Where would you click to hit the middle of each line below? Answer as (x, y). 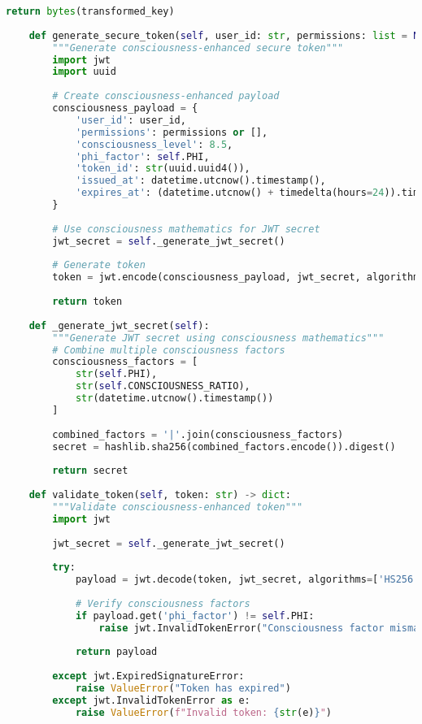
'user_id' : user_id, (131, 120)
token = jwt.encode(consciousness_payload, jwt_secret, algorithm (236, 277)
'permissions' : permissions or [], (172, 132)
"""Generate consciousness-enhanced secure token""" (198, 48)
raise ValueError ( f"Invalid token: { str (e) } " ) (203, 712)
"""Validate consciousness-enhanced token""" (178, 507)
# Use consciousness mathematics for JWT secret (186, 229)
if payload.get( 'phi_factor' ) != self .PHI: (195, 616)
